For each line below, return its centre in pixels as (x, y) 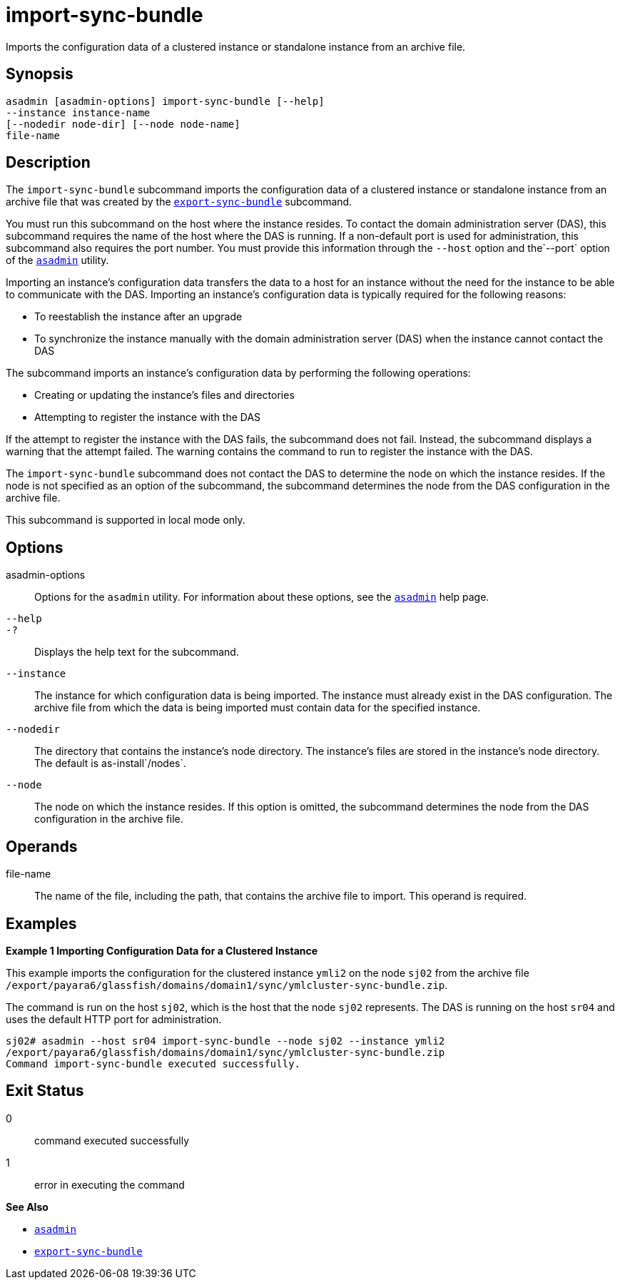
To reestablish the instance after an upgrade (138, 317)
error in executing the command (110, 1184)
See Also (27, 1207)
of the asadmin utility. (57, 260)
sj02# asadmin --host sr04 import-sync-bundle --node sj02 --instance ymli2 (225, 1041)
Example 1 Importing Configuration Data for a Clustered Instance (162, 950)
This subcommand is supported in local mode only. (126, 520)
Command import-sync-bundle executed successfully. (153, 1063)
